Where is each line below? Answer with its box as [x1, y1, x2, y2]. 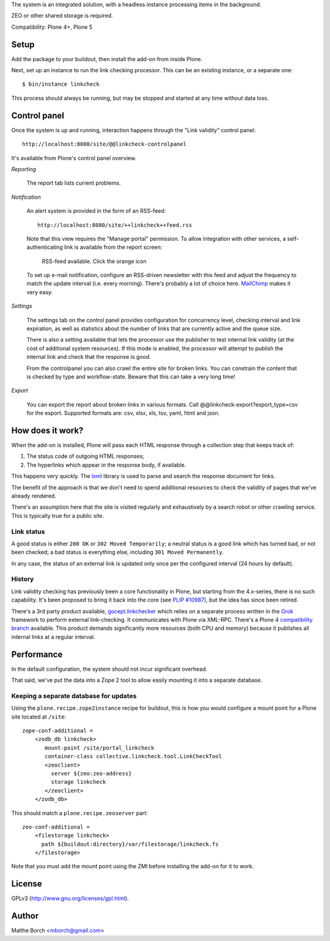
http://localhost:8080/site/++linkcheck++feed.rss [37, 221, 193, 229]
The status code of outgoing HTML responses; [26, 452, 145, 460]
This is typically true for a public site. [11, 512, 105, 519]
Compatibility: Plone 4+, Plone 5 [11, 23, 93, 31]
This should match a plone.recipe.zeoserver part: [11, 809, 148, 816]
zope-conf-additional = [22, 728, 94, 734]
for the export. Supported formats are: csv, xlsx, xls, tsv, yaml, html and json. [26, 410, 220, 417]
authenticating [26, 243, 64, 251]
